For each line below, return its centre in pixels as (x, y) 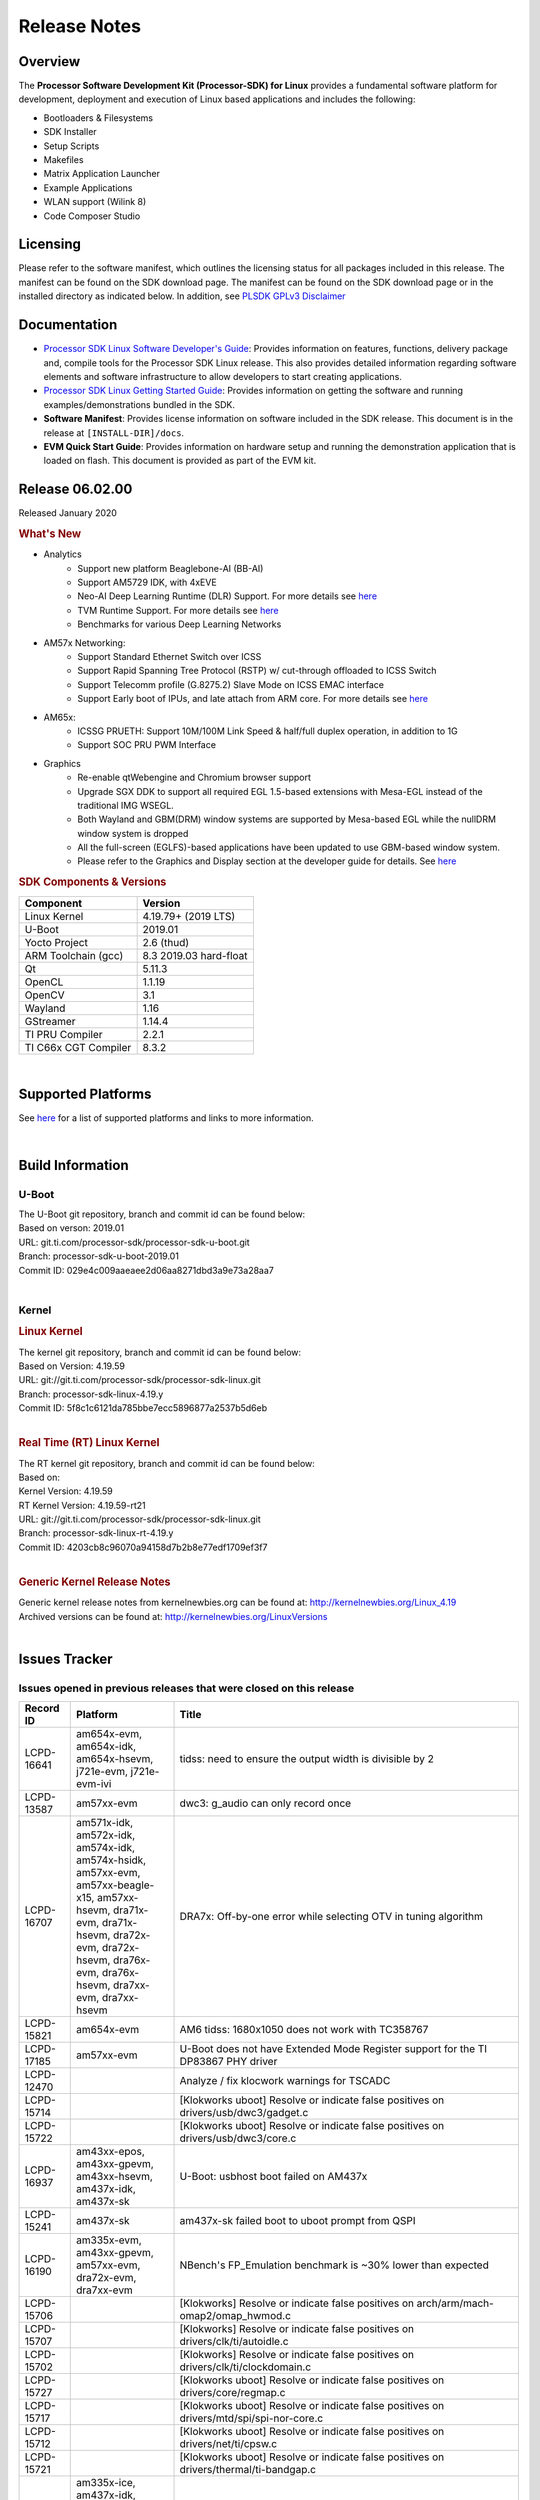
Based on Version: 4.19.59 (71, 1366)
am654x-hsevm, (115, 1759)
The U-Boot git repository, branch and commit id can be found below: (162, 1214)
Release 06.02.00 (75, 489)
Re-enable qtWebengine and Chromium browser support (194, 777)
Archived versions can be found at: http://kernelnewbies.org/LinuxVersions (173, 1616)
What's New (50, 533)
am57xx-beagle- (115, 1885)
